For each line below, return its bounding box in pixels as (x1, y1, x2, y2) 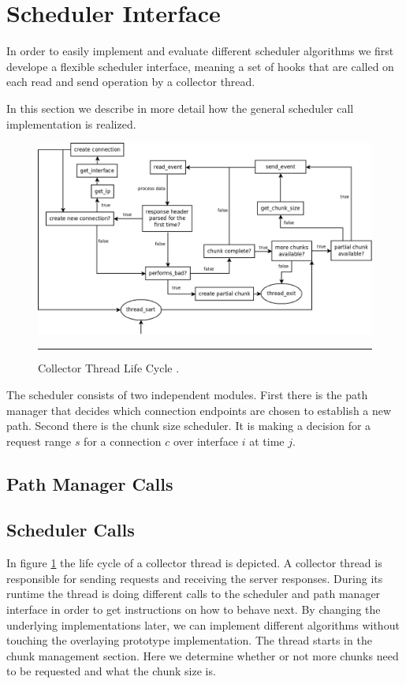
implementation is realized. (6, 115, 136, 132)
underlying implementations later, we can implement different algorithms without (6, 616, 400, 633)
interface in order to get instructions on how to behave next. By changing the (6, 601, 381, 618)
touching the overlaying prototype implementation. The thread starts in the (6, 632, 372, 648)
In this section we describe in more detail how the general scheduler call (6, 99, 354, 116)
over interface (173, 432, 239, 449)
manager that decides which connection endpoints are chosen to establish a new (6, 402, 392, 418)
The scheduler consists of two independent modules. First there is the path (6, 386, 368, 402)
